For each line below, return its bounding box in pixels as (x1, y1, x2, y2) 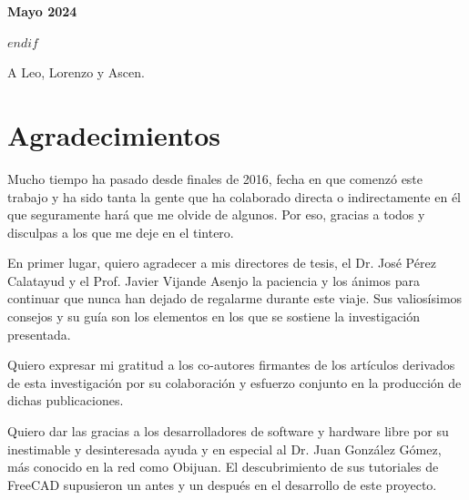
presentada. (7, 324, 71, 343)
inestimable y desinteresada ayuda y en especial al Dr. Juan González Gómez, (7, 439, 442, 458)
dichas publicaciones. (7, 391, 124, 410)
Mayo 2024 (7, 2, 77, 20)
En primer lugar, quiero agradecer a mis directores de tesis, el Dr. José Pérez (7, 253, 436, 272)
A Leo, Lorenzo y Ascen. (7, 63, 145, 82)
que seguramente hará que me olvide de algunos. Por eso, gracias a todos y (7, 205, 425, 224)
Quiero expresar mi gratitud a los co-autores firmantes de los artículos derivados (7, 355, 455, 374)
